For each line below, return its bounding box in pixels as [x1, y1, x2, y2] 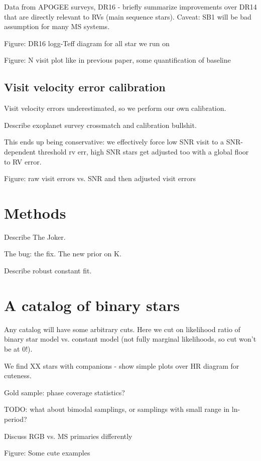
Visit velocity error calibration [4, 79, 166, 95]
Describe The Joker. [4, 231, 66, 242]
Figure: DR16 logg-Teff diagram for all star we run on [4, 38, 170, 48]
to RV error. [4, 156, 42, 167]
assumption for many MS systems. [4, 21, 110, 32]
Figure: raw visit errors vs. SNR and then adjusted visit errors [4, 173, 196, 184]
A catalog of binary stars [4, 294, 180, 315]
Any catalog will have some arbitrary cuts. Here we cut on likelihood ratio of [4, 324, 240, 334]
